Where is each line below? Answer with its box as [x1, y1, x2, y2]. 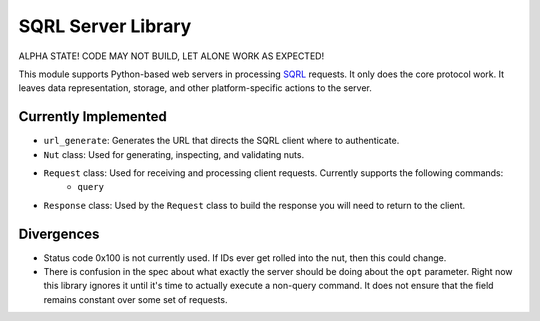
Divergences [18, 225, 100, 242]
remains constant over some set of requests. [43, 293, 228, 305]
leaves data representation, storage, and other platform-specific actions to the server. [18, 82, 372, 94]
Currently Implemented [18, 108, 167, 125]
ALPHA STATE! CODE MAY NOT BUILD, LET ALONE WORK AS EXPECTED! [18, 50, 325, 62]
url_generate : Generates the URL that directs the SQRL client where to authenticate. [43, 135, 400, 147]
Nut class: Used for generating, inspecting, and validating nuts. [43, 148, 305, 160]
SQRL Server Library [18, 15, 192, 37]
